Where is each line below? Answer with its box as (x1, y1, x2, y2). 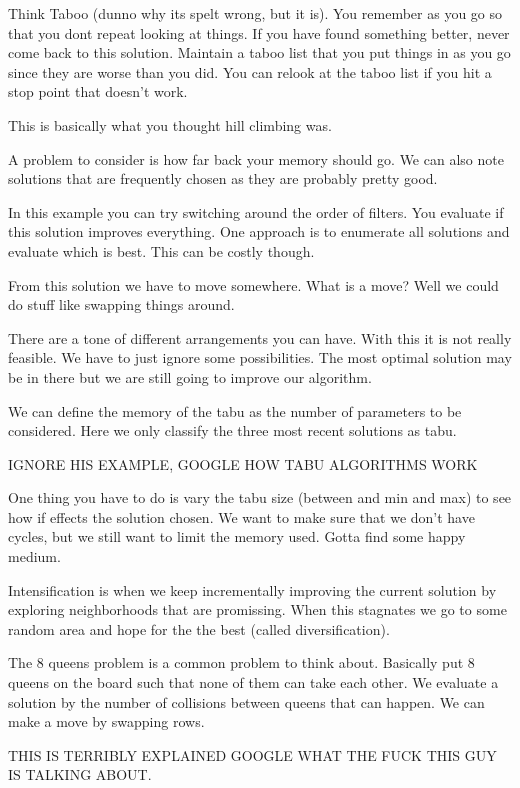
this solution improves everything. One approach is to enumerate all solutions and (8, 221, 510, 242)
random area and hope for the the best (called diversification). (8, 618, 390, 639)
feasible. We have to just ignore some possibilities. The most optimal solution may (8, 347, 512, 368)
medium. (8, 546, 61, 567)
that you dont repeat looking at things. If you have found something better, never (8, 22, 510, 43)
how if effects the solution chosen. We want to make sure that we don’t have (8, 506, 475, 527)
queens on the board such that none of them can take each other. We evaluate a (8, 672, 499, 693)
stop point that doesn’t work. (8, 81, 188, 102)
